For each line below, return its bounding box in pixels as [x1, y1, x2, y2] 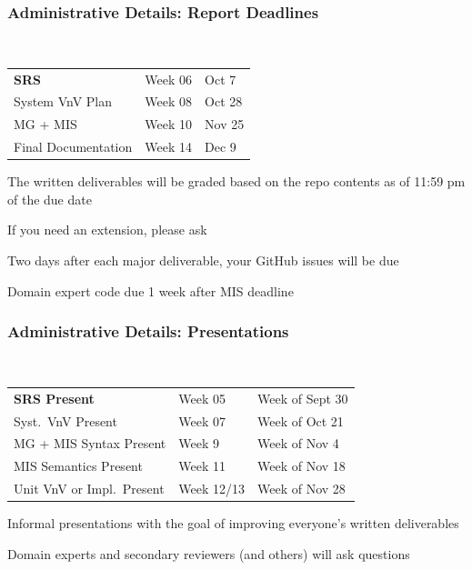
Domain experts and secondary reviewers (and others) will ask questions [7, 544, 410, 563]
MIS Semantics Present [14, 456, 143, 475]
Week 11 [178, 456, 226, 475]
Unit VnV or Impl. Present [14, 479, 165, 498]
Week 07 [178, 411, 226, 430]
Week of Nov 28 [256, 479, 346, 498]
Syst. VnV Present [14, 411, 117, 430]
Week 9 [178, 434, 219, 453]
